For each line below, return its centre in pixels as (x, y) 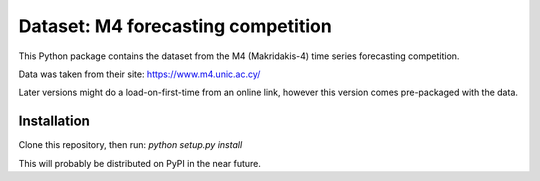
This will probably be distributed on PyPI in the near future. (140, 163)
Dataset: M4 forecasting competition (175, 26)
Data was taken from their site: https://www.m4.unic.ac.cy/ (139, 74)
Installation (54, 121)
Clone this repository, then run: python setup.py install (130, 145)
